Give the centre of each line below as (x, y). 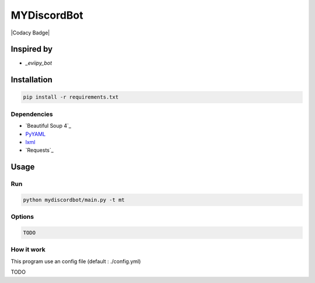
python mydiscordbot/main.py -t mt (74, 200)
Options (22, 217)
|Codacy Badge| (30, 33)
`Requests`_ (39, 150)
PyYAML (36, 134)
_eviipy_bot (39, 63)
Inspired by (32, 49)
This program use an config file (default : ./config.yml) (76, 261)
